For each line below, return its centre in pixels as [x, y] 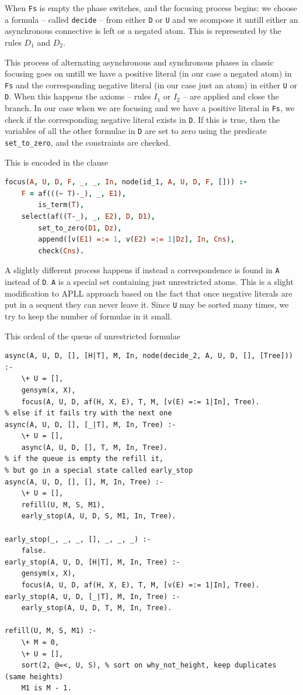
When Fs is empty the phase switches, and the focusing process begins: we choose [151, 8]
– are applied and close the [231, 96]
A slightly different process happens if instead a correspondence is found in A [142, 270]
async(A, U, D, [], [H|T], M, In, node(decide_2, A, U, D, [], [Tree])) [149, 356]
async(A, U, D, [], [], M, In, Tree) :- [84, 482]
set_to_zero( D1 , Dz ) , [80, 228]
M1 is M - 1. [46, 688]
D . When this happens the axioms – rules [78, 96]
